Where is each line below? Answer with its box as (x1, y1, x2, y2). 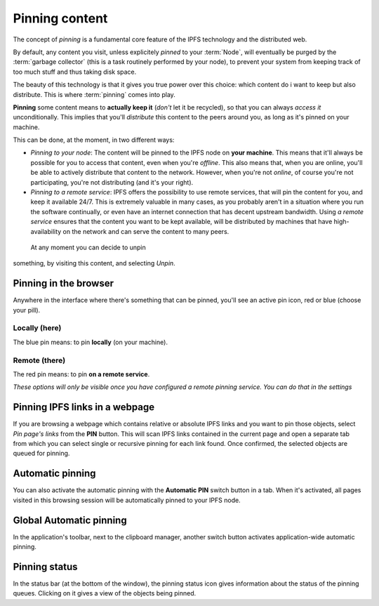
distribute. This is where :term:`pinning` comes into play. (13, 90, 175, 98)
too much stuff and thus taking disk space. (13, 67, 137, 76)
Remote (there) (13, 355, 66, 365)
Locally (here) (13, 323, 62, 333)
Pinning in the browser (13, 277, 114, 289)
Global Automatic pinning (13, 514, 127, 526)
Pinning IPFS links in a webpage (13, 401, 155, 414)
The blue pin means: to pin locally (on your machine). (13, 338, 168, 346)
